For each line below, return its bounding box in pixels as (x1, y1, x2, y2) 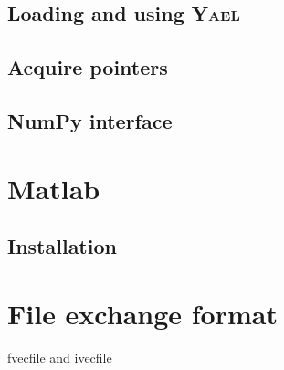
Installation (7, 232, 117, 260)
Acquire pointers (7, 53, 168, 81)
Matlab (7, 169, 100, 206)
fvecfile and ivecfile (7, 347, 112, 366)
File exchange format (7, 294, 278, 332)
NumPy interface (7, 106, 173, 134)
